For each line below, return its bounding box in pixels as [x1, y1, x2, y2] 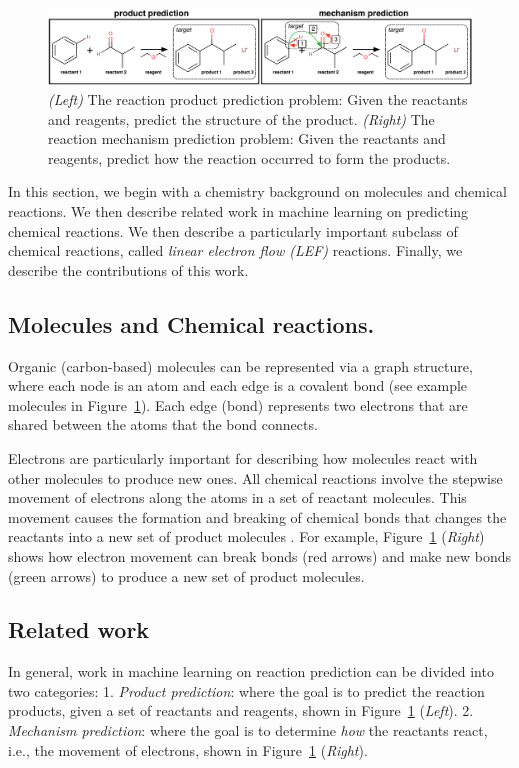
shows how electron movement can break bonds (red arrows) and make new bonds [8, 545, 511, 566]
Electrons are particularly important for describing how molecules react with [8, 447, 478, 468]
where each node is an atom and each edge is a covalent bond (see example [8, 375, 468, 396]
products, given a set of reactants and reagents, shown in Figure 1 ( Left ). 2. [8, 700, 474, 721]
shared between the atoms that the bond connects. [8, 414, 318, 435]
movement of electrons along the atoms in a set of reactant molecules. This [8, 487, 467, 508]
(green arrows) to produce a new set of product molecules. [8, 565, 365, 586]
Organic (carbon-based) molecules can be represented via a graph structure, [8, 355, 473, 376]
